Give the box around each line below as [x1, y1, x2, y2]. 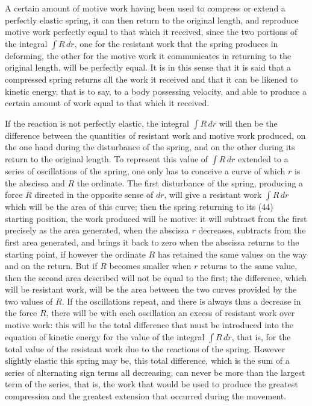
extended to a [238, 152, 289, 165]
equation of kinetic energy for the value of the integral [5, 330, 205, 343]
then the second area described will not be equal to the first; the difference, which [5, 271, 307, 284]
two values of [5, 294, 53, 307]
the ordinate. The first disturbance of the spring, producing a [76, 176, 304, 189]
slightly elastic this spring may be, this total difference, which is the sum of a [5, 354, 290, 367]
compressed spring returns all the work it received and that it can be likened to [5, 72, 298, 85]
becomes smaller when [109, 259, 192, 272]
